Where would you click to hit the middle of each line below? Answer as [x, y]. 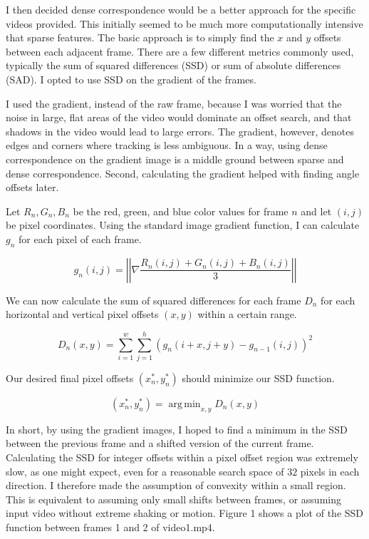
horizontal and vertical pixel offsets [82, 314]
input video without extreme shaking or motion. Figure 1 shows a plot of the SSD [185, 513]
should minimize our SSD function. [258, 378]
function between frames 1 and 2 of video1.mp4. [110, 527]
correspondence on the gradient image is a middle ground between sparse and [175, 159]
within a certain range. [247, 314]
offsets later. [32, 187]
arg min [184, 405]
